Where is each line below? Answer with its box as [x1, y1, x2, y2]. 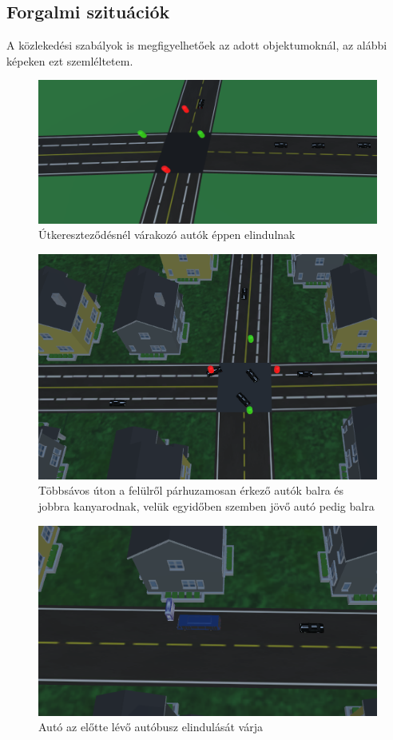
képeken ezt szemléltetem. [6, 52, 133, 69]
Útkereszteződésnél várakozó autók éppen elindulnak [38, 226, 296, 243]
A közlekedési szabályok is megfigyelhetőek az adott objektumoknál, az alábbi [6, 37, 387, 54]
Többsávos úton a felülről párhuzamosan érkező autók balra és [38, 482, 344, 499]
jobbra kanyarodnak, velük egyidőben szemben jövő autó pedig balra [38, 497, 375, 514]
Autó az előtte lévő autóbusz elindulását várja [38, 718, 263, 735]
